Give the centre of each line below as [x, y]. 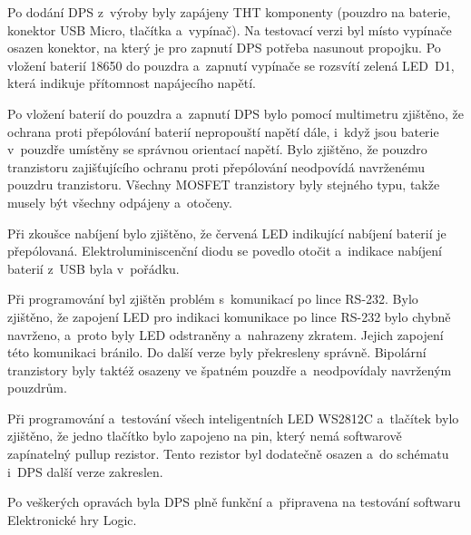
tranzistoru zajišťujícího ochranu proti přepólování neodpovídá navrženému [216, 166]
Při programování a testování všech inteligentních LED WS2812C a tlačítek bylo [233, 418]
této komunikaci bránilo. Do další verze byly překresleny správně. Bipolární [217, 352]
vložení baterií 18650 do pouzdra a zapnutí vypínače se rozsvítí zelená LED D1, [231, 65]
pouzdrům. [37, 388]
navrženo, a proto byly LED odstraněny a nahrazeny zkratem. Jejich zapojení [226, 334]
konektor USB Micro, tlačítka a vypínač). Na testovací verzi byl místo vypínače [230, 29]
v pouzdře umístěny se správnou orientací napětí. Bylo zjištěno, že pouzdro [217, 149]
